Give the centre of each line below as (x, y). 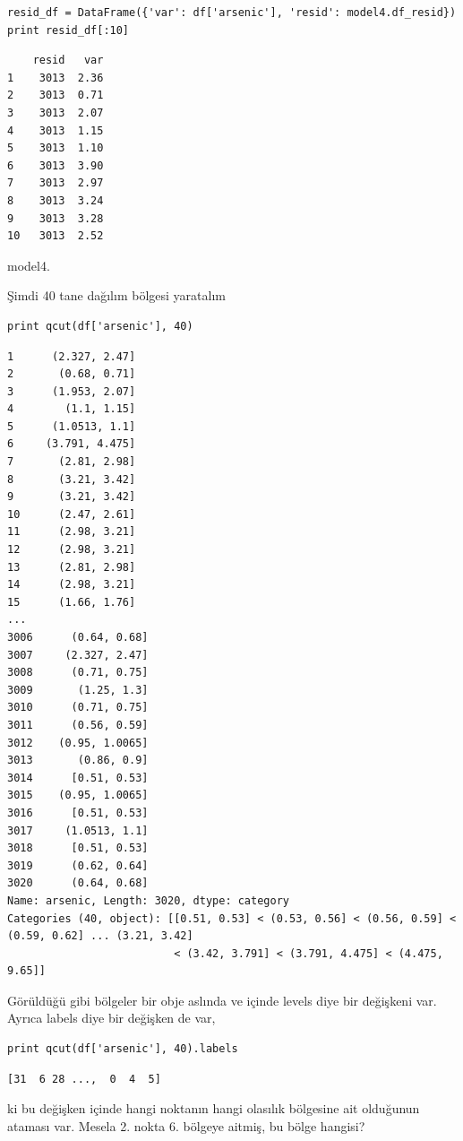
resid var (68, 61)
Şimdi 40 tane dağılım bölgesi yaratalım (116, 295)
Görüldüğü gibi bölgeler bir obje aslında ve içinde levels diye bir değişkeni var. (222, 1000)
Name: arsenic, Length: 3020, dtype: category (148, 900)
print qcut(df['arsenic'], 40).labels (123, 1049)
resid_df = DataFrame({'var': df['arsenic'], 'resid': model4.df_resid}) (232, 13)
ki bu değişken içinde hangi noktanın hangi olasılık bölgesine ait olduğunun (214, 1108)
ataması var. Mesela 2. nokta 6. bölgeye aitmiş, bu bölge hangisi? (186, 1125)
